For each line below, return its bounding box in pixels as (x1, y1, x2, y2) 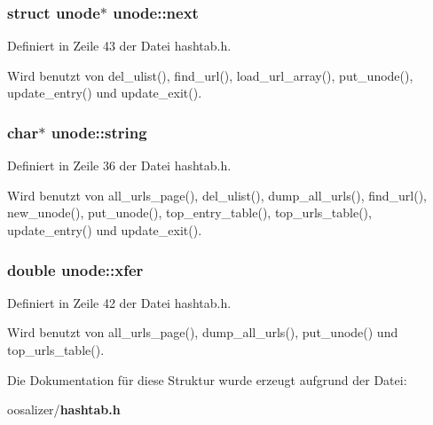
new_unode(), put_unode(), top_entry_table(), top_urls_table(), (7, 203, 372, 222)
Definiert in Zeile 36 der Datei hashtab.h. (7, 156, 232, 175)
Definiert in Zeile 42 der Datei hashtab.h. (7, 293, 232, 311)
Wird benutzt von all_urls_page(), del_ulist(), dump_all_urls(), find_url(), (7, 185, 428, 204)
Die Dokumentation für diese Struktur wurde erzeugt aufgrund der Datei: (7, 370, 407, 389)
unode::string (51, 121, 147, 143)
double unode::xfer (7, 258, 144, 280)
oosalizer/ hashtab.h (7, 400, 121, 419)
